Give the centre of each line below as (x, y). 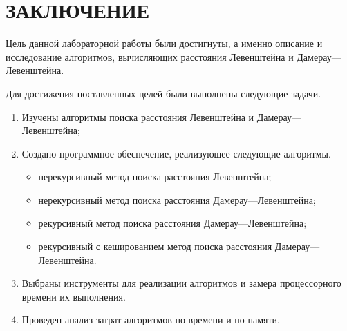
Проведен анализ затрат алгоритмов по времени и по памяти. (151, 320)
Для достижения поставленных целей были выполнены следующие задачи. (163, 93)
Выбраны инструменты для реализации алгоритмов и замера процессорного (181, 283)
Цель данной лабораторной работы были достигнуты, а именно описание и (164, 43)
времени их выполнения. (74, 296)
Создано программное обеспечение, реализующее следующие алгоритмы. (176, 153)
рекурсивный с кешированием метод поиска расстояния (155, 246)
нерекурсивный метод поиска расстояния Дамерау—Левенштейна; (177, 199)
